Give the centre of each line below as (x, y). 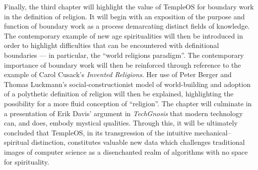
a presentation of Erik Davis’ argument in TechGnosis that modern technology (124, 113)
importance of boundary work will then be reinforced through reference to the (123, 64)
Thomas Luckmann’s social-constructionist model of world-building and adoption (127, 84)
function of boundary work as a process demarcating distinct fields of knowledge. (127, 26)
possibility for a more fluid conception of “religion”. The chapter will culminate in (128, 103)
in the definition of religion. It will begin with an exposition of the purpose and (125, 16)
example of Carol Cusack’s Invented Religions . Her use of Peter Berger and (118, 74)
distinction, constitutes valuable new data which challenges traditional (138, 142)
